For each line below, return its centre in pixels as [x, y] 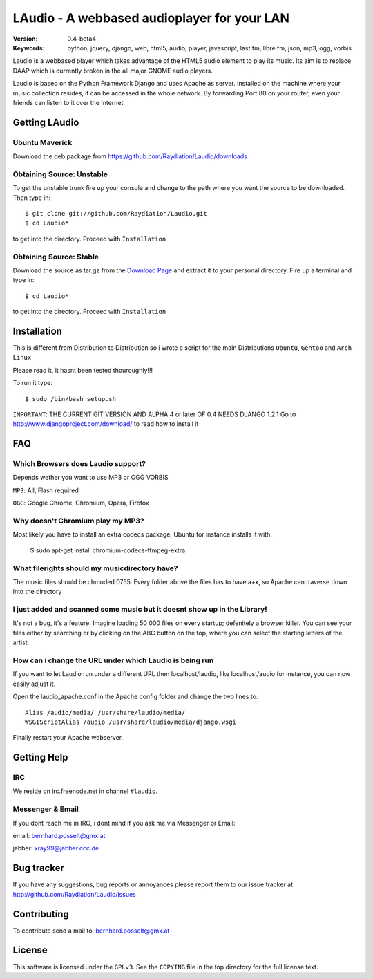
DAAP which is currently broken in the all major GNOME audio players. [113, 71]
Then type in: [32, 198]
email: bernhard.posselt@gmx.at [59, 836]
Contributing [41, 914]
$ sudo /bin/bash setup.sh [71, 399]
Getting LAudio [46, 122]
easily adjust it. [34, 684]
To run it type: [33, 383]
